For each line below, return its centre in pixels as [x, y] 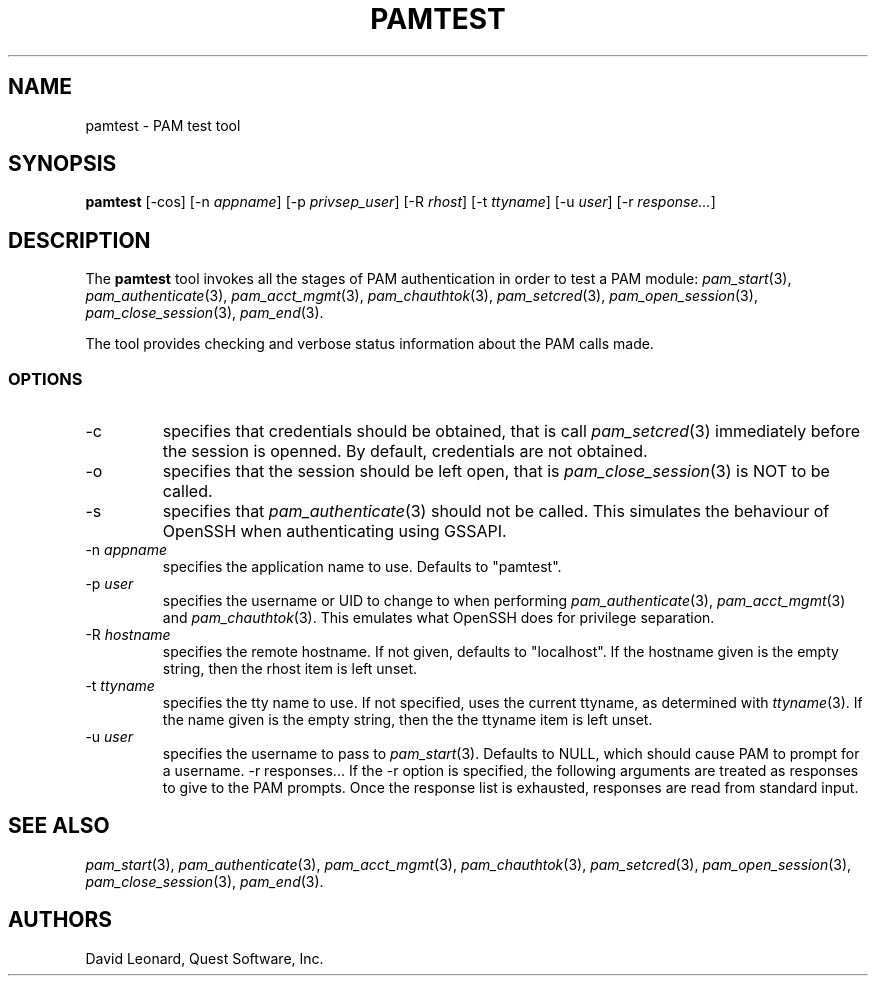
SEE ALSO [59, 826]
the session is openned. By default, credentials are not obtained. [405, 451]
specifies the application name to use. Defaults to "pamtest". [362, 567]
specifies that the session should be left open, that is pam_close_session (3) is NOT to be [496, 471]
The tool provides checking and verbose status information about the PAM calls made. [369, 344]
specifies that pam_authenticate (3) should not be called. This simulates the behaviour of [496, 511]
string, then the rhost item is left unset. [290, 669]
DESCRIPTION [79, 240]
